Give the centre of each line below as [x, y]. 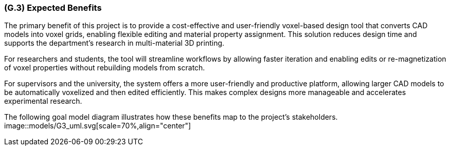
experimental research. [43, 101]
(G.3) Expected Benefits [53, 8]
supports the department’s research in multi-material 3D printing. [114, 43]
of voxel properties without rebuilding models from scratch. [105, 68]
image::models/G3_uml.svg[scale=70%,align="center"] [98, 126]
